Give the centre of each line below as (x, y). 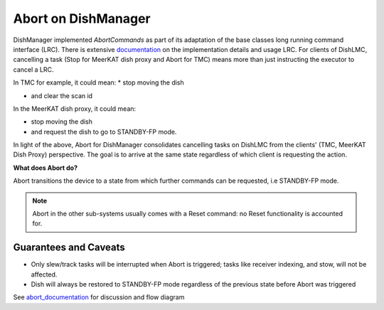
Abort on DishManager (82, 18)
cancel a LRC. (33, 69)
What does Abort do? (46, 168)
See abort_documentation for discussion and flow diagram (99, 297)
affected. (44, 274)
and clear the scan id (62, 95)
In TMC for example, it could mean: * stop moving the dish (98, 82)
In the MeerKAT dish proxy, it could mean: (75, 108)
